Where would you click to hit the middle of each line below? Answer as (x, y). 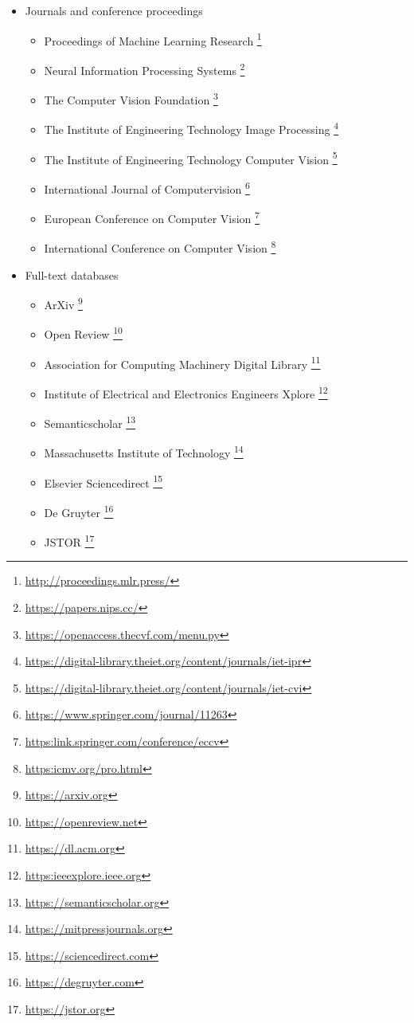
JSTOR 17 (69, 541)
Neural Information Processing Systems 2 (145, 69)
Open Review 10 (83, 333)
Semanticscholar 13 (90, 422)
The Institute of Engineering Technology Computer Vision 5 (191, 158)
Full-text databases (72, 274)
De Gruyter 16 (79, 511)
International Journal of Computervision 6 (147, 187)
